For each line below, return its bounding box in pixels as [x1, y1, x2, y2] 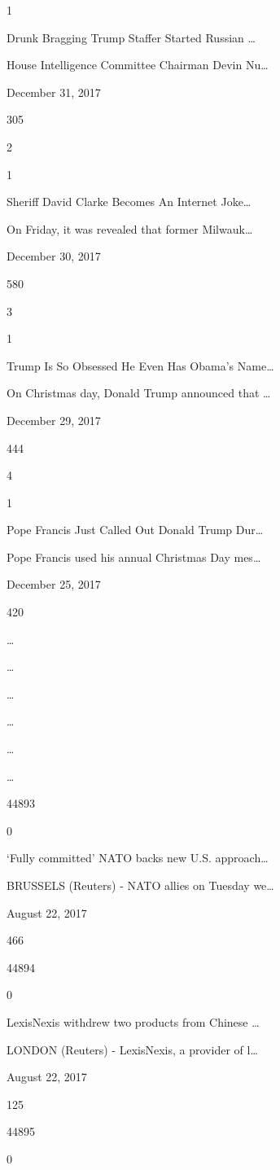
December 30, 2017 [7, 248, 101, 265]
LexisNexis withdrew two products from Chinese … [7, 1013, 260, 1030]
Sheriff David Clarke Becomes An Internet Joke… [7, 193, 252, 210]
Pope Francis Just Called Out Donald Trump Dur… [7, 521, 264, 538]
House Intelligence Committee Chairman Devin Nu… [7, 56, 269, 73]
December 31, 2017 [7, 83, 101, 100]
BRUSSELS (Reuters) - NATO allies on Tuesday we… [7, 877, 274, 893]
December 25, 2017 [7, 576, 101, 593]
